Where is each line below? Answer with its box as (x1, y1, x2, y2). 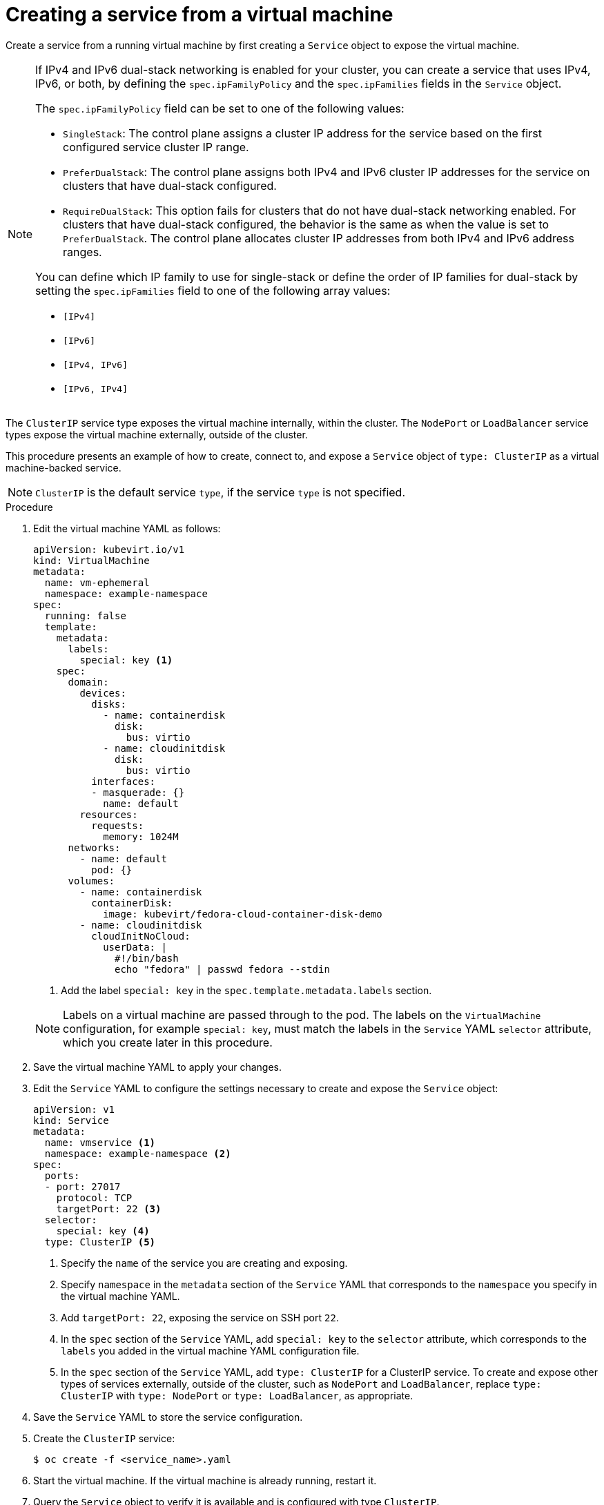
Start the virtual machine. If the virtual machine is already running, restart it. (33, 1474, 377, 1486)
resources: (79, 808, 138, 820)
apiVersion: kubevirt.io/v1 (33, 543, 185, 555)
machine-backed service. (6, 461, 121, 474)
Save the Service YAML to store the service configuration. (33, 1410, 303, 1423)
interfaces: (91, 775, 156, 787)
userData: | (103, 941, 167, 953)
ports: (44, 1169, 80, 1181)
